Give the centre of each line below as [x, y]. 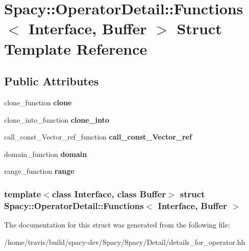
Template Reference [76, 48]
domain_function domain [46, 154]
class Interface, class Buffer [109, 193]
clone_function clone [38, 102]
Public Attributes [52, 81]
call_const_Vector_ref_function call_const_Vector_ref [98, 137]
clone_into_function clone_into [57, 119]
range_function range [39, 171]
